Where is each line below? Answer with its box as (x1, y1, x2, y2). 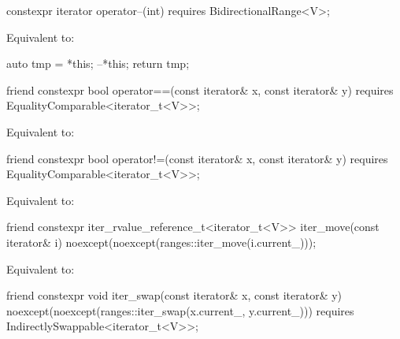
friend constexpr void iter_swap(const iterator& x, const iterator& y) (6, 287, 343, 304)
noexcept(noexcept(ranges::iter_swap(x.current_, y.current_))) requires (6, 302, 354, 319)
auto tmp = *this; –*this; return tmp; (6, 55, 190, 72)
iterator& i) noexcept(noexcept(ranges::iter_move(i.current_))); (6, 233, 317, 250)
